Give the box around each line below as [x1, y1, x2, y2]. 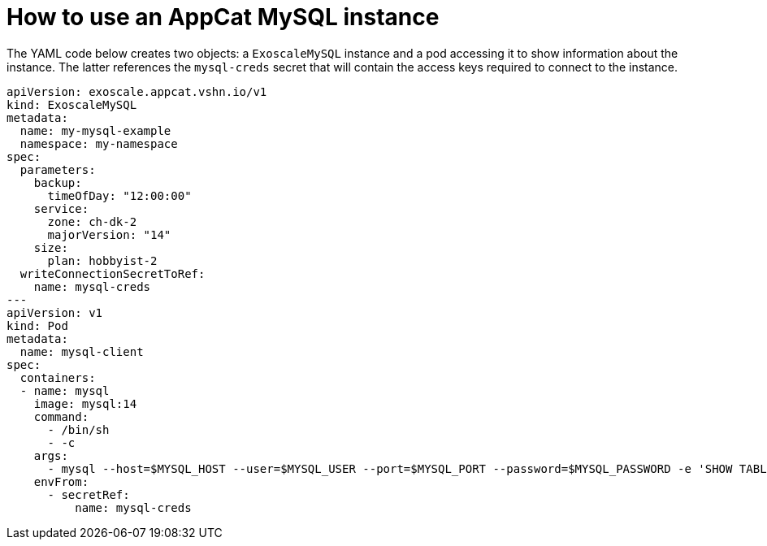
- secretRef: [47, 487, 130, 501]
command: [33, 409, 89, 423]
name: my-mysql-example [19, 123, 171, 137]
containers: [19, 370, 96, 384]
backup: [33, 175, 82, 189]
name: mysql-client [19, 344, 144, 358]
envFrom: [33, 474, 89, 488]
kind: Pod [6, 318, 68, 332]
